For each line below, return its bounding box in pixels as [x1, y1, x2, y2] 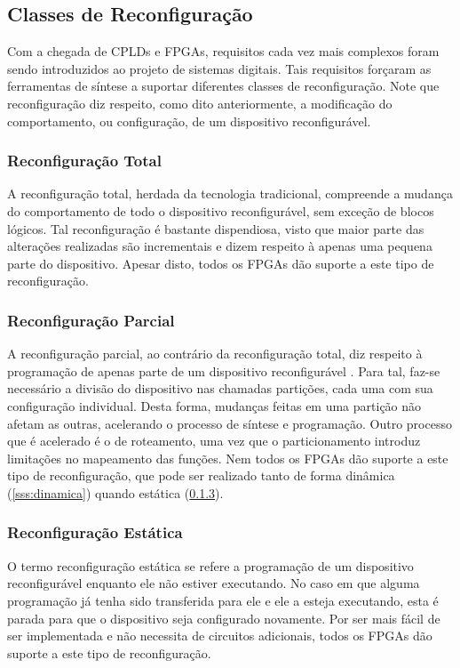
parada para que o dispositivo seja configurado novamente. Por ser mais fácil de [7, 608, 440, 627]
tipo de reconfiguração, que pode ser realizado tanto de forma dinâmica [7, 466, 395, 485]
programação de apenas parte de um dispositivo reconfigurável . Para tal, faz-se [7, 361, 440, 380]
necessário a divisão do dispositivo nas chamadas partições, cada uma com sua [7, 379, 433, 398]
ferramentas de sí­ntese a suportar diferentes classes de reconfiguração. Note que [7, 76, 440, 95]
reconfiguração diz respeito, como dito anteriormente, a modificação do [7, 93, 393, 112]
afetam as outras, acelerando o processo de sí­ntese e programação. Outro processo [7, 414, 452, 432]
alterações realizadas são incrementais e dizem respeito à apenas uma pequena [7, 237, 432, 255]
